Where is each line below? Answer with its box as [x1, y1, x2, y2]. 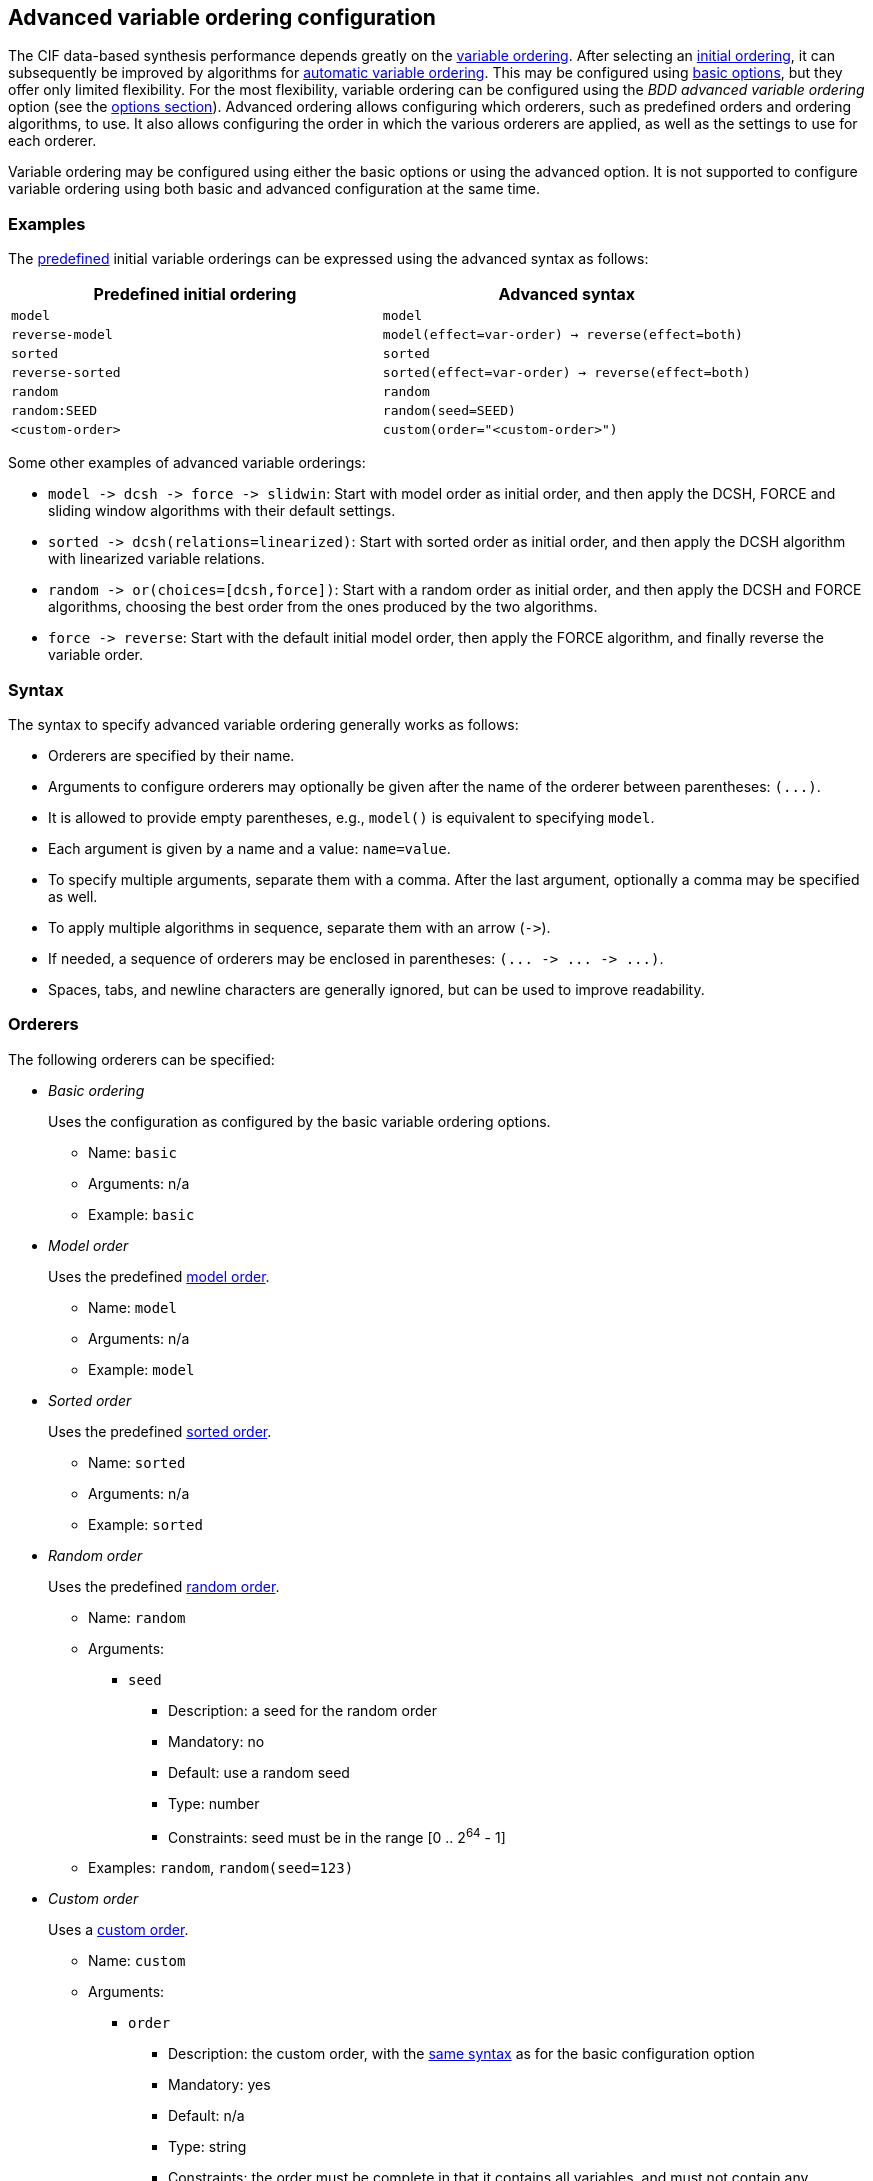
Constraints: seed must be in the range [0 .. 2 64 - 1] [168, 1825, 506, 1846]
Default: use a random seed [168, 1763, 350, 1781]
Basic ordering [48, 1081, 145, 1099]
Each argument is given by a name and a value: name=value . [48, 839, 451, 857]
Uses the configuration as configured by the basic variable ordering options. [48, 1112, 551, 1130]
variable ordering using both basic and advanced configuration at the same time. [8, 180, 540, 198]
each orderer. [8, 132, 97, 150]
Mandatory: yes [168, 2076, 271, 2094]
